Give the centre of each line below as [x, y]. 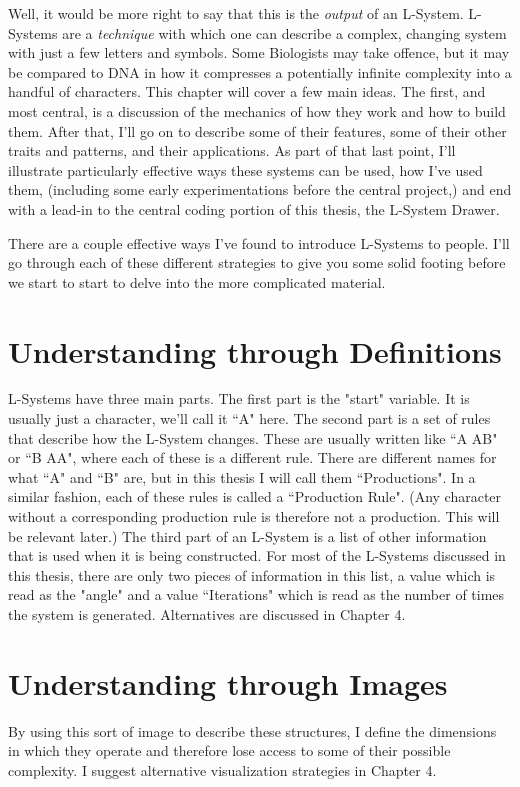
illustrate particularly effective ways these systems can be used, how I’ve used [245, 169]
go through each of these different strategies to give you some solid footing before [257, 262]
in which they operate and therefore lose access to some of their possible [229, 750]
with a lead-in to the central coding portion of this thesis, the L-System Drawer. [254, 208]
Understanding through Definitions [255, 350]
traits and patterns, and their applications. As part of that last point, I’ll [232, 150]
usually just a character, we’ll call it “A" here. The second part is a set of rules [249, 418]
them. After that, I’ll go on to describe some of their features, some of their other [257, 130]
